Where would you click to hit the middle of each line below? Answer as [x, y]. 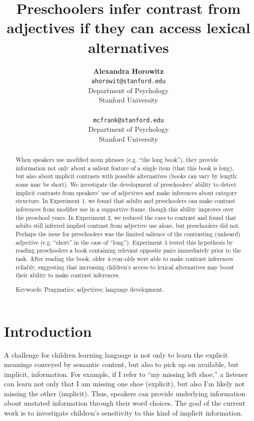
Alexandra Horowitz [128, 71]
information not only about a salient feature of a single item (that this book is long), [125, 168]
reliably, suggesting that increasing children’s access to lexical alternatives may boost [125, 267]
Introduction [48, 331]
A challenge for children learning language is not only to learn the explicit [116, 354]
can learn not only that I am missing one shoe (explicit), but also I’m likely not [125, 384]
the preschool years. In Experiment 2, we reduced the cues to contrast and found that [126, 217]
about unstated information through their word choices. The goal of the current [125, 403]
